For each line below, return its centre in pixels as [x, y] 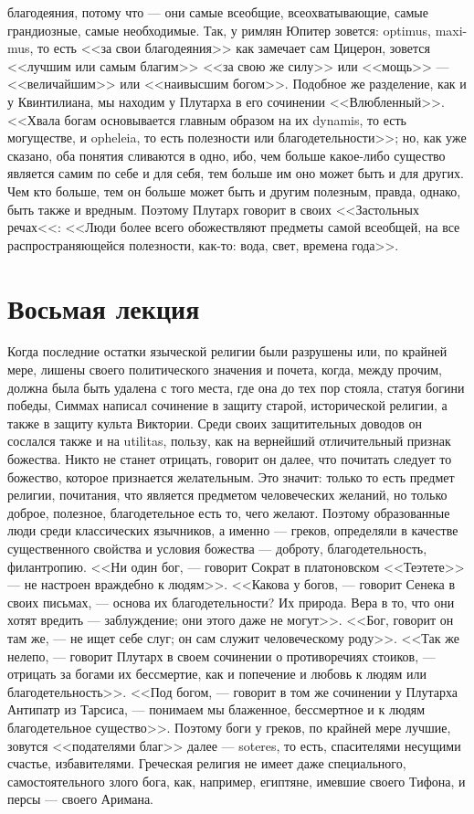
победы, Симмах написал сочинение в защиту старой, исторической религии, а [227, 405]
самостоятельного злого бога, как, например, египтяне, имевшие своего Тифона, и [237, 781]
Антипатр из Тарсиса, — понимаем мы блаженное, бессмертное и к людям [216, 709]
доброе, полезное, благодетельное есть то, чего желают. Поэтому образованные [229, 512]
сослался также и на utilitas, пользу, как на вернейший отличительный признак [229, 441]
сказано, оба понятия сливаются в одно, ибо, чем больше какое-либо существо [226, 155]
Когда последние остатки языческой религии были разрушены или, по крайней [227, 351]
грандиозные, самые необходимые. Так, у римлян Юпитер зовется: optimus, [220, 30]
